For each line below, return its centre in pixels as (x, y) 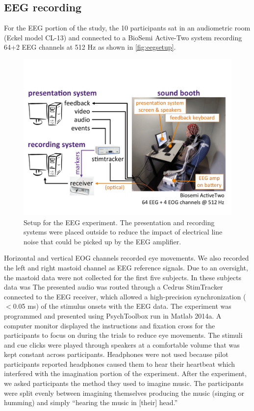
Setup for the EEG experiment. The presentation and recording (119, 222)
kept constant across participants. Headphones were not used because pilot (116, 354)
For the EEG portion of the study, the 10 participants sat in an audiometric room (127, 28)
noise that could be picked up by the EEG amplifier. (102, 241)
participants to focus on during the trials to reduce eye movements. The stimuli (123, 335)
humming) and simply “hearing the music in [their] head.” (91, 402)
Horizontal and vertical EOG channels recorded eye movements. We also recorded (127, 258)
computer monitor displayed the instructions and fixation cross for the (110, 325)
